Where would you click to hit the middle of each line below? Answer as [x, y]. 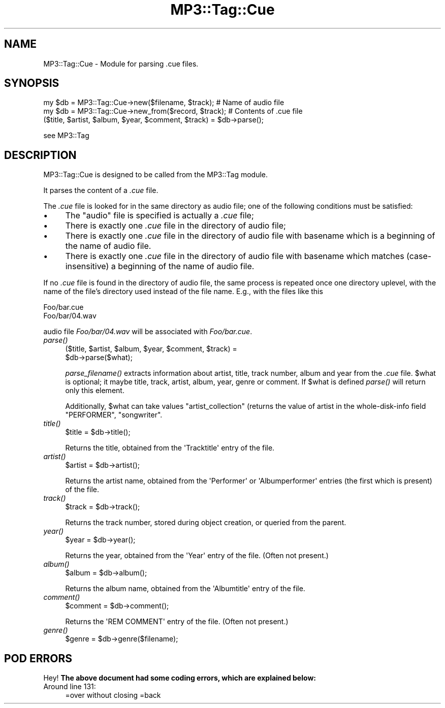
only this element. [95, 391]
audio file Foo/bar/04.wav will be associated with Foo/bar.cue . [148, 332]
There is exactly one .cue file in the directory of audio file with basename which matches [235, 256]
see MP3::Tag [66, 136]
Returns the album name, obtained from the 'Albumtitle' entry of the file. [185, 589]
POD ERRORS [38, 658]
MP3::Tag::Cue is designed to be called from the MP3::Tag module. [156, 175]
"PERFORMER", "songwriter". [114, 415]
